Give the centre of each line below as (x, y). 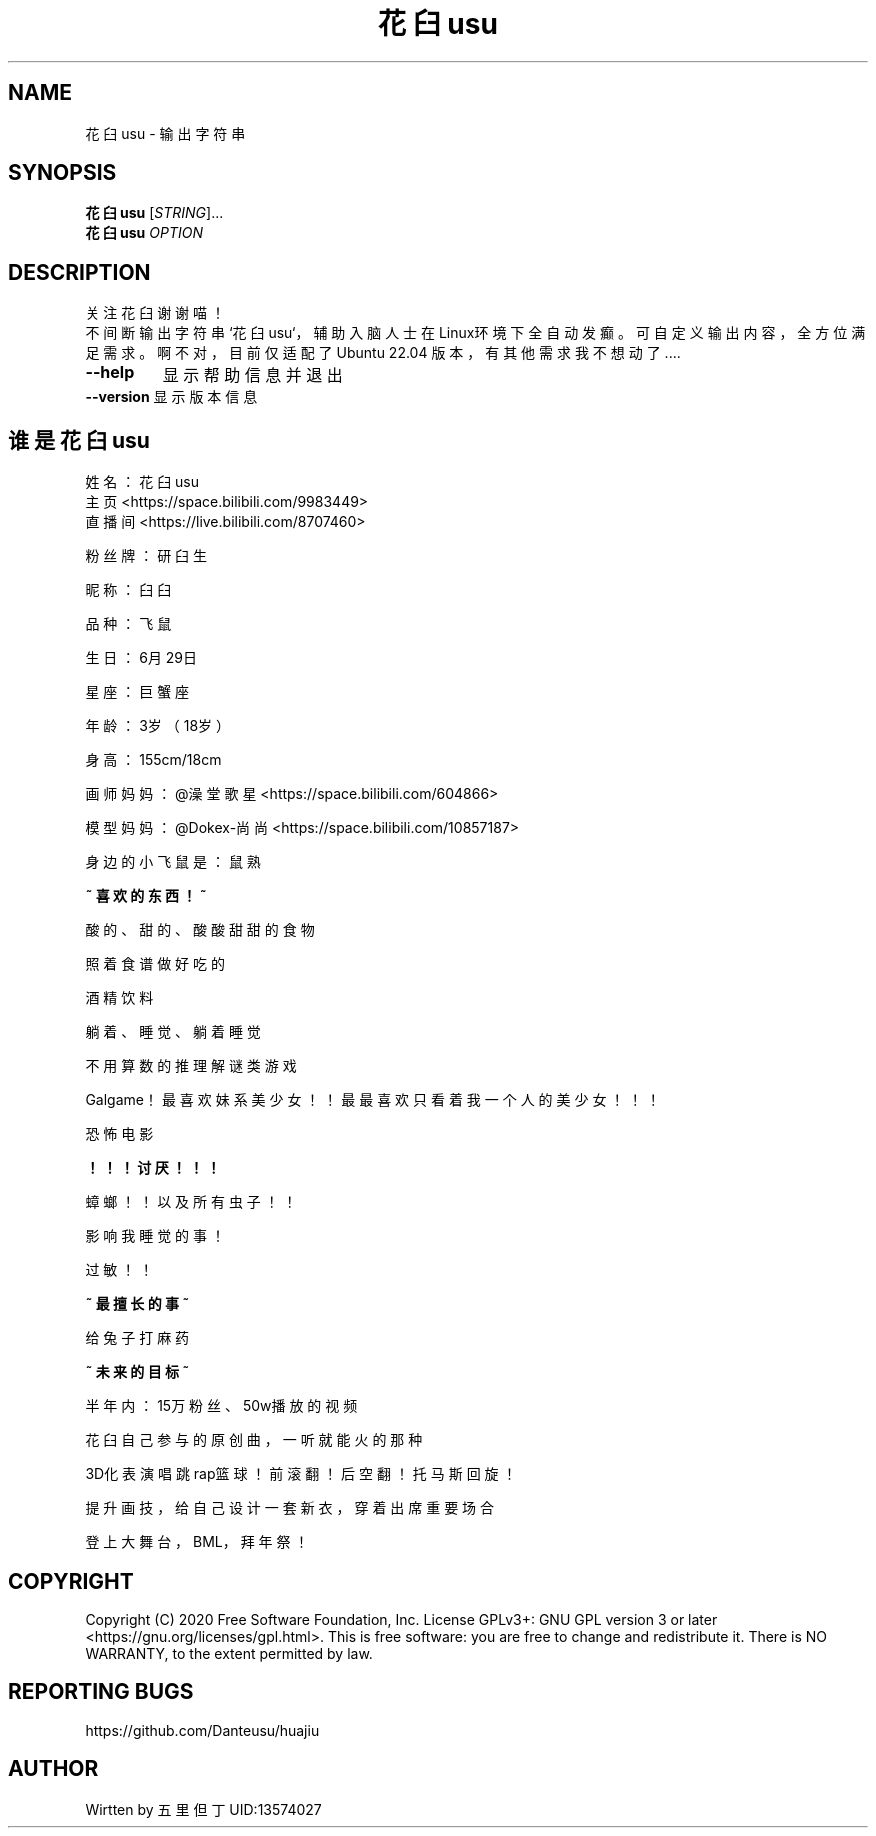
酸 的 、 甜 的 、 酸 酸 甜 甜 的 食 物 (200, 930)
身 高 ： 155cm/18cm (153, 760)
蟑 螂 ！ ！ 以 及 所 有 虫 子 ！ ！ (191, 1202)
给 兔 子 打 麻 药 (137, 1338)
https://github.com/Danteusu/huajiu (202, 1730)
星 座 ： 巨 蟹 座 (137, 692)
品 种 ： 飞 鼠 (128, 624)
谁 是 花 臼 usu (79, 440)
